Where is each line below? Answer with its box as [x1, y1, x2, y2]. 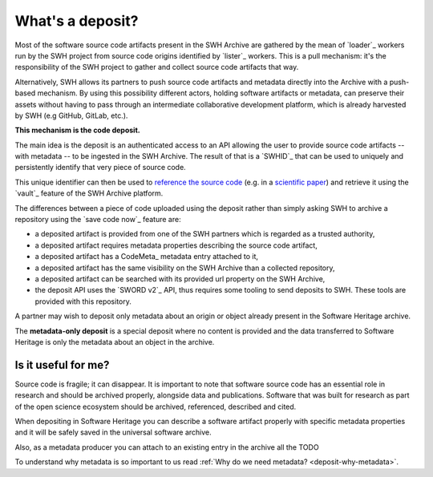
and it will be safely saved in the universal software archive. [14, 427, 212, 437]
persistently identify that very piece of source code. [14, 163, 186, 172]
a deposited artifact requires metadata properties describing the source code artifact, [34, 241, 318, 250]
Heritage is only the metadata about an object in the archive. [14, 337, 215, 346]
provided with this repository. [34, 297, 132, 306]
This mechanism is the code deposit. [14, 125, 140, 135]
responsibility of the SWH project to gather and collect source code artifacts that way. [14, 63, 299, 72]
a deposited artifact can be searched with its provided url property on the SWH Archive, [34, 273, 326, 284]
